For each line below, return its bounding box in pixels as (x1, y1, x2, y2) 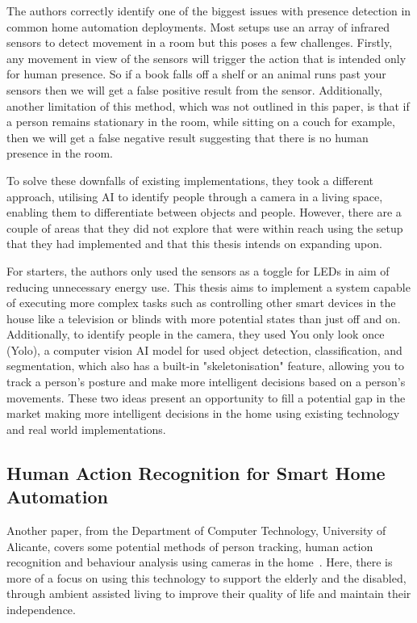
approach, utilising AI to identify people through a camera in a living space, (6, 187, 383, 204)
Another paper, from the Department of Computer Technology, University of (6, 522, 386, 539)
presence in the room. (6, 145, 113, 162)
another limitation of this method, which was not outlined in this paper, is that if (6, 97, 410, 114)
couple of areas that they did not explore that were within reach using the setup (6, 219, 403, 236)
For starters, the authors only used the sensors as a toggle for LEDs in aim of (6, 262, 390, 279)
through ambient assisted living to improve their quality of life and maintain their (6, 585, 411, 602)
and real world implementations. (6, 420, 166, 437)
